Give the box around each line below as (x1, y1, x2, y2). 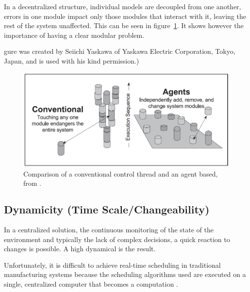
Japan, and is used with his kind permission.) (4, 55, 139, 65)
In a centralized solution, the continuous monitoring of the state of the (4, 224, 214, 234)
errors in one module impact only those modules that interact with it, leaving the (4, 11, 246, 21)
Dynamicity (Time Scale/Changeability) (4, 202, 210, 217)
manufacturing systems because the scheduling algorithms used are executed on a (4, 269, 246, 279)
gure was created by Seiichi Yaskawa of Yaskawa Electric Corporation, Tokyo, (4, 46, 235, 56)
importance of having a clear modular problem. (4, 30, 145, 40)
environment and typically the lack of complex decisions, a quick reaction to (4, 234, 230, 244)
